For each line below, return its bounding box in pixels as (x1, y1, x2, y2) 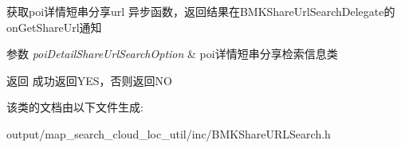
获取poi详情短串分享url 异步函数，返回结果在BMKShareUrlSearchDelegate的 (6, 3, 395, 19)
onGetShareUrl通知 (6, 18, 102, 35)
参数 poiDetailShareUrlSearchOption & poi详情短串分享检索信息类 (6, 45, 338, 62)
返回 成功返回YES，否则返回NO (6, 72, 172, 88)
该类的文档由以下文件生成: (6, 99, 143, 115)
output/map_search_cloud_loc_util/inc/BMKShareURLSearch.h (6, 125, 331, 142)
